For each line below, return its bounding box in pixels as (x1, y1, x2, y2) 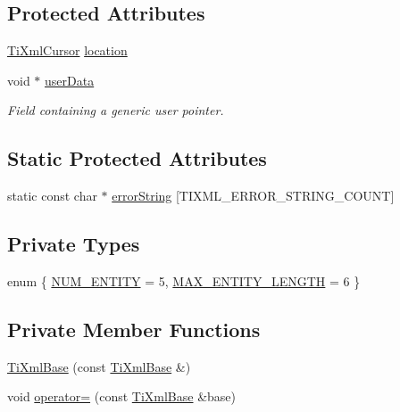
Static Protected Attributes (7, 144, 267, 172)
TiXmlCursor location (7, 41, 128, 60)
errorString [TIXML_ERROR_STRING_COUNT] (112, 186, 395, 205)
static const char (7, 186, 97, 205)
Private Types (7, 230, 140, 258)
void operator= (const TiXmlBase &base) (7, 387, 237, 406)
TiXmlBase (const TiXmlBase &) (7, 357, 191, 375)
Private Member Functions (7, 315, 261, 342)
